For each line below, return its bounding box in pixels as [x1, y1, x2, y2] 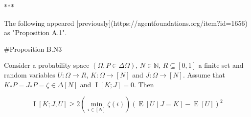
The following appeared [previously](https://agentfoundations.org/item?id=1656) [4, 18, 248, 28]
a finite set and [198, 60, 244, 70]
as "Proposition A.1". [4, 27, 67, 38]
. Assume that [183, 69, 226, 79]
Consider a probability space [4, 60, 90, 70]
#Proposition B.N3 [4, 43, 62, 54]
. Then [134, 79, 154, 89]
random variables [4, 69, 55, 79]
